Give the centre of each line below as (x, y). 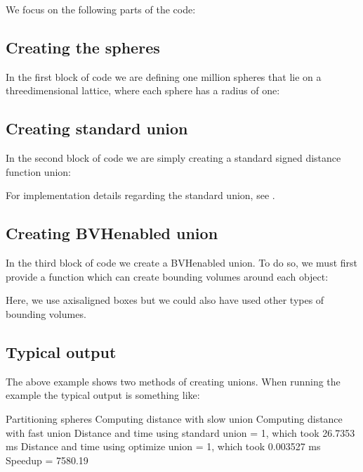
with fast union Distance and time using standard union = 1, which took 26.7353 (180, 432)
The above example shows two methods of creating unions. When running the (173, 381)
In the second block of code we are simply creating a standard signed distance (173, 158)
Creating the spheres (83, 47)
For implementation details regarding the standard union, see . (140, 195)
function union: (38, 171)
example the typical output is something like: (103, 395)
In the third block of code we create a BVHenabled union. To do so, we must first (182, 263)
